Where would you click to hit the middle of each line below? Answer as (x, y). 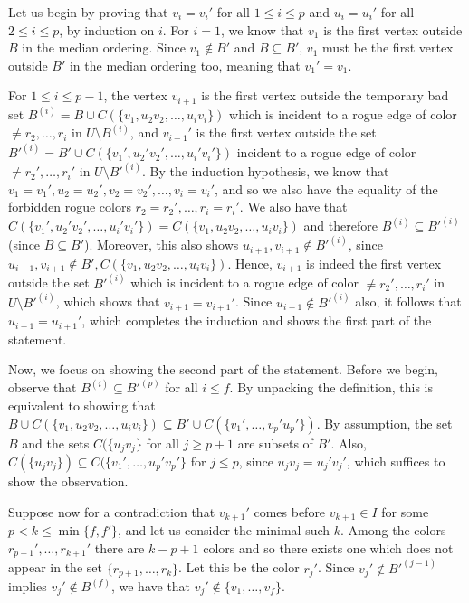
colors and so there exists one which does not (328, 547)
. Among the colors (393, 530)
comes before (290, 511)
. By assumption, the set (384, 423)
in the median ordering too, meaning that (185, 65)
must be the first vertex (388, 47)
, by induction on (107, 29)
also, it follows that (408, 301)
